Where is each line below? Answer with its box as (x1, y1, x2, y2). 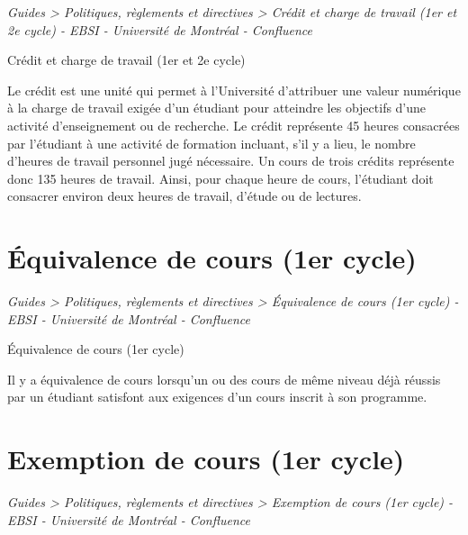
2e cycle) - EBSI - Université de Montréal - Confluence (7, 20, 313, 39)
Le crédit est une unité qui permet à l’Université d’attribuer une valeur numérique (7, 80, 461, 99)
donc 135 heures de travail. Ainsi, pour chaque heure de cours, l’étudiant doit (7, 168, 434, 187)
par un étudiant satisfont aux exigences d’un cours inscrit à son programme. (7, 387, 427, 406)
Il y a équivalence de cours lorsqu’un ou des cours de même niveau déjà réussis (7, 369, 441, 388)
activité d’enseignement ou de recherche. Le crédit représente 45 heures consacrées (7, 115, 460, 134)
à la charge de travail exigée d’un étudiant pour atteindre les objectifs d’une (7, 98, 427, 117)
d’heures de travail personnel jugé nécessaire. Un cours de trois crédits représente (7, 151, 454, 170)
